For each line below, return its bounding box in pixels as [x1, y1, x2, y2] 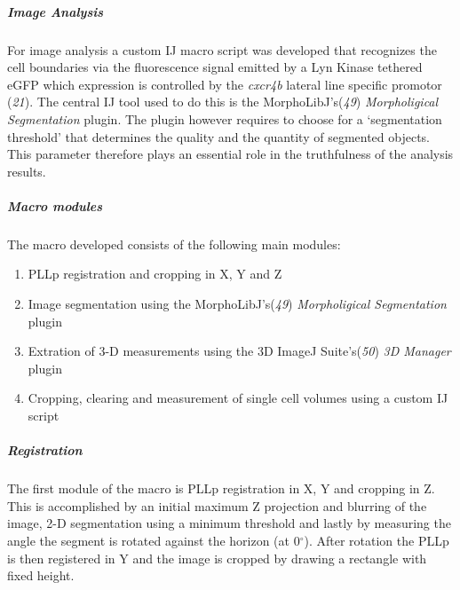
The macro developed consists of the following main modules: [7, 234, 341, 253]
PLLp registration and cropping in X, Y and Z [28, 264, 282, 283]
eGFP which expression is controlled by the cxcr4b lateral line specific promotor [7, 75, 442, 93]
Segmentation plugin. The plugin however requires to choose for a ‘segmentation [7, 109, 442, 128]
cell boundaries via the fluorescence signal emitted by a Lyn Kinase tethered [7, 58, 423, 76]
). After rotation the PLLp [304, 531, 449, 549]
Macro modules [7, 196, 103, 215]
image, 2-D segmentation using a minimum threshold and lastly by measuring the [7, 514, 451, 532]
